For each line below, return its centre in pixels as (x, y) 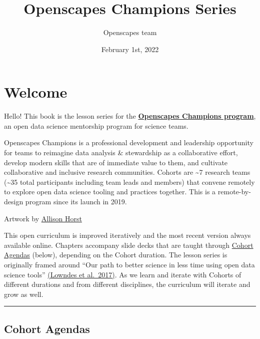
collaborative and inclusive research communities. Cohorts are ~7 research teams (127, 172)
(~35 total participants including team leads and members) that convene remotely (129, 182)
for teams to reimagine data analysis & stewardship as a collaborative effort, (121, 152)
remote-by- (234, 192)
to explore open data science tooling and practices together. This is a (110, 192)
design (14, 201)
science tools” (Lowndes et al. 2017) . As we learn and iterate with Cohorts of (123, 274)
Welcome (36, 92)
